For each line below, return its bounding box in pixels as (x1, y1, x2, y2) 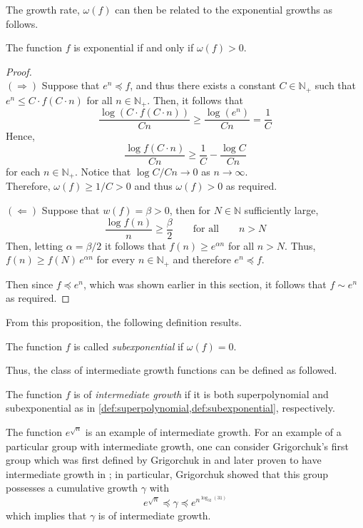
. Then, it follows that (147, 92, 243, 107)
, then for (169, 203, 210, 218)
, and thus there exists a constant (130, 78, 276, 93)
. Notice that (74, 164, 131, 178)
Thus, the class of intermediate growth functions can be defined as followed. (6, 362, 337, 377)
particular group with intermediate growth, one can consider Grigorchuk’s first (6, 438, 349, 453)
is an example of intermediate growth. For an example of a (85, 424, 342, 439)
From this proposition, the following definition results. (6, 314, 242, 329)
